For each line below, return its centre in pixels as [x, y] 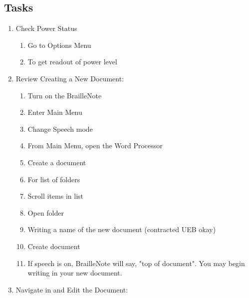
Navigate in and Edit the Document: [72, 289]
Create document [54, 246]
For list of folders [54, 179]
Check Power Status [46, 28]
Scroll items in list [56, 196]
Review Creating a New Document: [70, 78]
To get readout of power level [72, 62]
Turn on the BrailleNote [65, 95]
